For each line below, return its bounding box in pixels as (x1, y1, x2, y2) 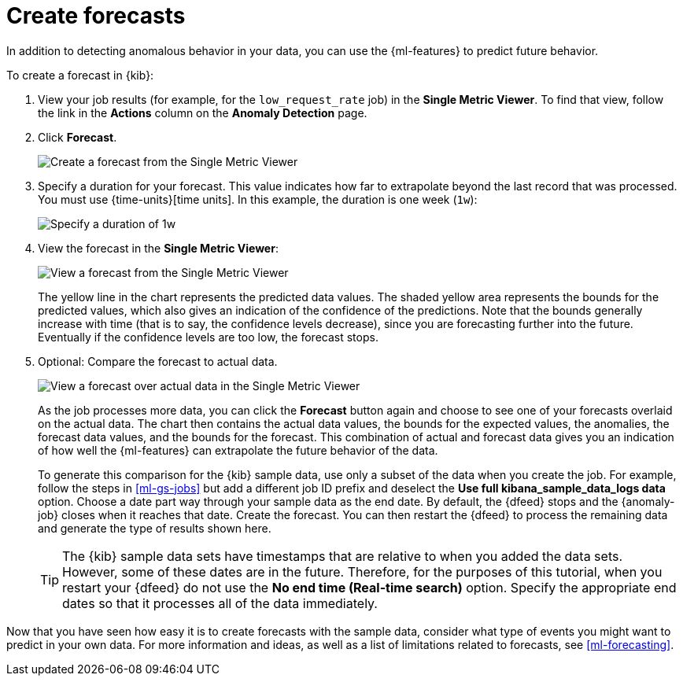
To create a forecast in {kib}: (6, 68, 154, 82)
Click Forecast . (38, 130, 117, 144)
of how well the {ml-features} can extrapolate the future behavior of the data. (38, 443, 438, 457)
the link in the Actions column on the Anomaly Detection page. (38, 105, 367, 120)
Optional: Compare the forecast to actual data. (38, 354, 278, 368)
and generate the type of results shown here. (38, 521, 271, 535)
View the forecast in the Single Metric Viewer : (38, 241, 279, 255)
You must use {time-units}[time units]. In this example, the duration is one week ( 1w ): (38, 192, 478, 206)
